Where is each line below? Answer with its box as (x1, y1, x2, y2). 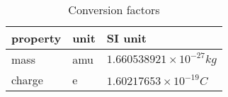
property (11, 30, 62, 46)
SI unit (106, 30, 147, 46)
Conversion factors (68, 1, 160, 18)
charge (11, 72, 43, 88)
